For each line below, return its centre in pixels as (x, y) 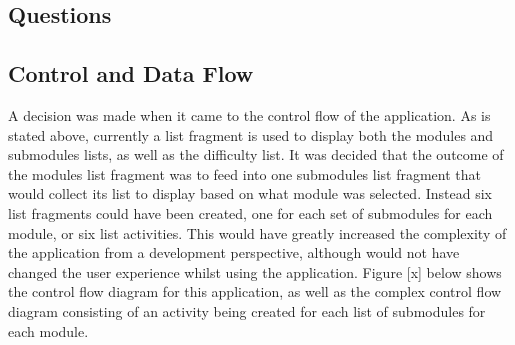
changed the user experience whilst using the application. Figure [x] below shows (255, 271)
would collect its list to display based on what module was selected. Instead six (250, 193)
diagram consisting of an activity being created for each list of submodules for (247, 310)
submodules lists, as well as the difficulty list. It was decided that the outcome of (256, 154)
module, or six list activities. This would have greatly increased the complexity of (257, 232)
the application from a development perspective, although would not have (234, 252)
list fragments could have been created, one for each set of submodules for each (250, 212)
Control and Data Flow (131, 73)
